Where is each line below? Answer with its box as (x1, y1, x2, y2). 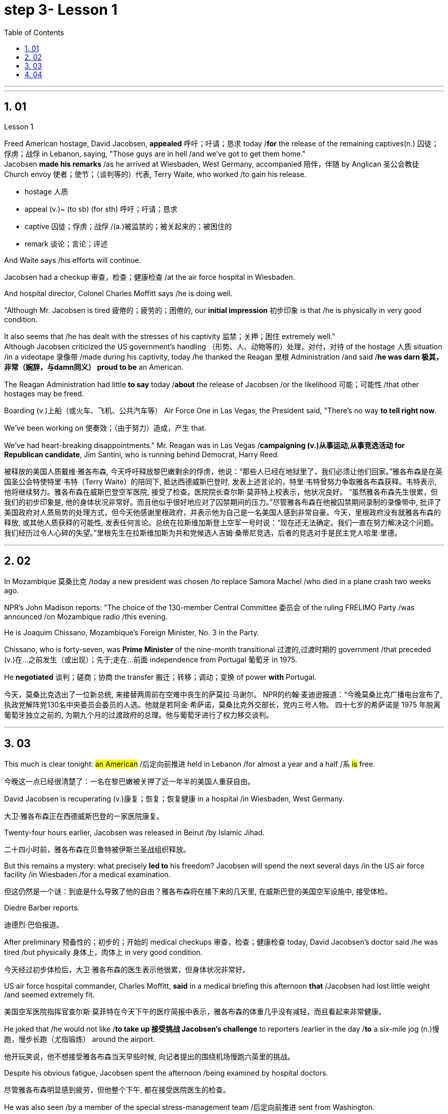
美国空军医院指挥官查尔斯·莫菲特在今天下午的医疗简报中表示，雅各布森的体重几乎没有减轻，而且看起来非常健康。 (4, 1007, 386, 1016)
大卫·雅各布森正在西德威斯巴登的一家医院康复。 (4, 812, 164, 821)
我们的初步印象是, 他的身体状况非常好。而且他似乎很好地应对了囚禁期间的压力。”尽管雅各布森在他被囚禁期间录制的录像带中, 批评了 (4, 497, 442, 506)
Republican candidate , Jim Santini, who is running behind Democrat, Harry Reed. (4, 450, 279, 459)
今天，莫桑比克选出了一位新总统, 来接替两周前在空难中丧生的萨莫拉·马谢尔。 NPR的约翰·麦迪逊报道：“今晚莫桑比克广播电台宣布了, (4, 690, 442, 699)
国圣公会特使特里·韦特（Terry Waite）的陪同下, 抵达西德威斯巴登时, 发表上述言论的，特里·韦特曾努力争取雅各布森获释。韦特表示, (4, 477, 437, 486)
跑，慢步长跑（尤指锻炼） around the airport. (4, 1035, 155, 1044)
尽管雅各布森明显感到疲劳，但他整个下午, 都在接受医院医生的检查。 (4, 1085, 230, 1095)
